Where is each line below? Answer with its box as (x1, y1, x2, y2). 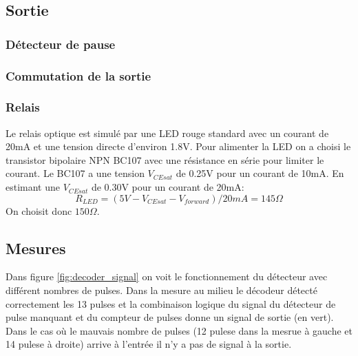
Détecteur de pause (6, 35, 116, 52)
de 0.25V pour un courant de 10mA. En (176, 166, 344, 180)
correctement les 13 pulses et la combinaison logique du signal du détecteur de (6, 296, 336, 311)
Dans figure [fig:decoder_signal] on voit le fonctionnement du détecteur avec (6, 269, 328, 284)
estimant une (6, 180, 61, 194)
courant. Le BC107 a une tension (6, 166, 145, 180)
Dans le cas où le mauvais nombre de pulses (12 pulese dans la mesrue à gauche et (6, 323, 353, 337)
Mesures (6, 237, 66, 258)
